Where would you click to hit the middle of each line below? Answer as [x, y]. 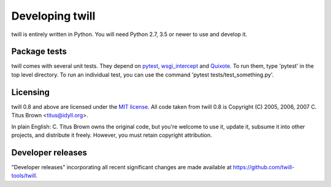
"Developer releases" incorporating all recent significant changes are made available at [122, 167]
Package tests [39, 52]
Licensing [31, 92]
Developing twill [53, 16]
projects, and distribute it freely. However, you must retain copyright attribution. [112, 135]
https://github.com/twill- [264, 167]
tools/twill [24, 176]
